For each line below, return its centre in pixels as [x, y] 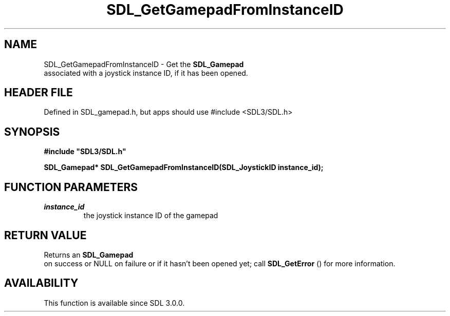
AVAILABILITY [41, 283]
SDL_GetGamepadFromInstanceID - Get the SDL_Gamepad [144, 64]
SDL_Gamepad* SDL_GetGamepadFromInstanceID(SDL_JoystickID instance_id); [184, 167]
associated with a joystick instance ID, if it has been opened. [146, 73]
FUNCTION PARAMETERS [71, 187]
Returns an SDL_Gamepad [89, 255]
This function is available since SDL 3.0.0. [114, 303]
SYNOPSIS [32, 132]
